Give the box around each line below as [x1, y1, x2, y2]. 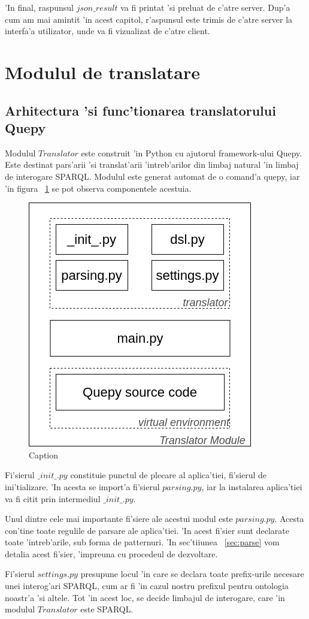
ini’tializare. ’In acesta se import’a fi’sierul [5, 480, 160, 493]
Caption [29, 448, 59, 461]
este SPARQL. [80, 603, 134, 615]
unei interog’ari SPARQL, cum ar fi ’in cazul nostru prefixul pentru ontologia [5, 579, 289, 592]
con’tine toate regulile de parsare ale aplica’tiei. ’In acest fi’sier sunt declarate [5, 524, 289, 536]
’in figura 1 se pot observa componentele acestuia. [5, 182, 192, 194]
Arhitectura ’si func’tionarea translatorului [5, 101, 276, 119]
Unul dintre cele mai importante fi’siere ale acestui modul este [5, 512, 233, 525]
